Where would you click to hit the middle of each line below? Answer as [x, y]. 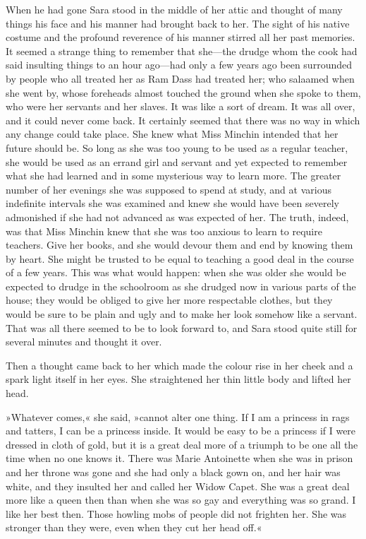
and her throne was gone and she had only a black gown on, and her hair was [173, 472]
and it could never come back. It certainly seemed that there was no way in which [183, 120]
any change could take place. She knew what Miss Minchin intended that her [172, 134]
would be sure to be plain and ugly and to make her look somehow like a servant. [182, 314]
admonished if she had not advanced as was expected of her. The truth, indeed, [177, 217]
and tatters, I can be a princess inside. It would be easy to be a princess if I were [181, 431]
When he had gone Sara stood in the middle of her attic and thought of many [174, 9]
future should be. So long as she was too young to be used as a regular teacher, [177, 147]
